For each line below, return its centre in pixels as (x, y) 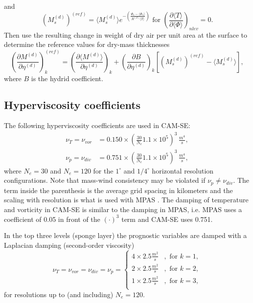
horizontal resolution (183, 170)
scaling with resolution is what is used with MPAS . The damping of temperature (126, 200)
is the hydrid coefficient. (67, 78)
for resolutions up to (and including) (59, 294)
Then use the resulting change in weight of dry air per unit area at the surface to (126, 34)
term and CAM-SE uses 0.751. (167, 219)
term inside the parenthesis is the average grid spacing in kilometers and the (118, 190)
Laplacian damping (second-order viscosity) (69, 245)
